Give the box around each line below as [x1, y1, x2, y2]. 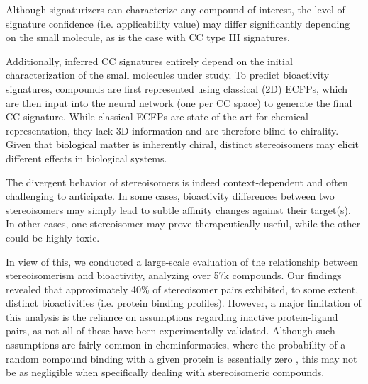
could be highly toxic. [6, 230, 100, 244]
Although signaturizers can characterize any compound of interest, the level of [6, 2, 345, 16]
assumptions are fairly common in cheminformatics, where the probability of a [6, 337, 346, 352]
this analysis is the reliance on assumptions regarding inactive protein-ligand [6, 309, 338, 324]
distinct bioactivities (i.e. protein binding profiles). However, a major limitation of [6, 295, 362, 310]
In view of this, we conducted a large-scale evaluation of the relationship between [6, 254, 358, 269]
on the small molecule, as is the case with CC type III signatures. [6, 30, 290, 45]
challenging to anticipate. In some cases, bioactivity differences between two [6, 188, 335, 203]
